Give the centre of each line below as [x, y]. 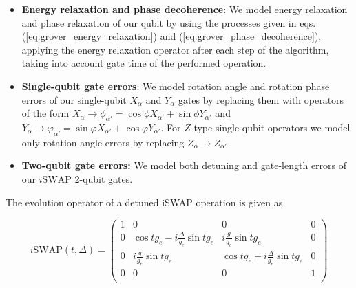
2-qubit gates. [104, 178]
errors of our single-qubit [74, 99]
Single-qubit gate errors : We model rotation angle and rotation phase [176, 86]
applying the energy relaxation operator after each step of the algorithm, [175, 49]
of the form [45, 113]
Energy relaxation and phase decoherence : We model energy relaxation [185, 9]
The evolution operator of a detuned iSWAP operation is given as [144, 202]
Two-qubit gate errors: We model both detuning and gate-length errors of [184, 165]
